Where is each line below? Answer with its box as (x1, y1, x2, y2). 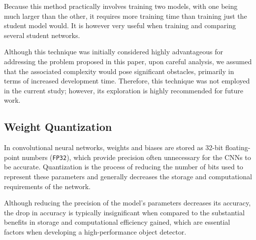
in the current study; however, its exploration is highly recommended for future (4, 85, 243, 95)
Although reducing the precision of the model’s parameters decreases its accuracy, (4, 198, 251, 208)
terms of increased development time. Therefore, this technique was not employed (4, 76, 250, 86)
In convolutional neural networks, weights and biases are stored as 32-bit (4, 142, 224, 153)
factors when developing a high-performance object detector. (4, 226, 187, 237)
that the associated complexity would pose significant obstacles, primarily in (4, 66, 234, 76)
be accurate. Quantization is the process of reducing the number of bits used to (4, 161, 243, 172)
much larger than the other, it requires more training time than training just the (4, 10, 247, 21)
